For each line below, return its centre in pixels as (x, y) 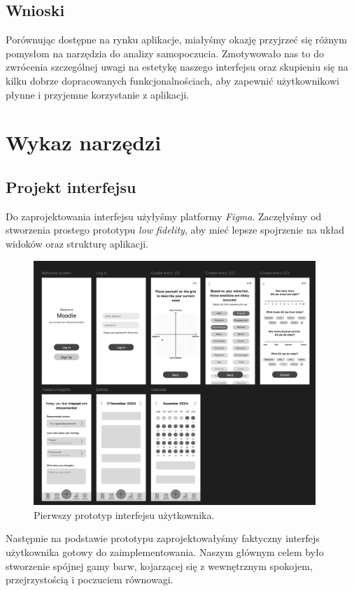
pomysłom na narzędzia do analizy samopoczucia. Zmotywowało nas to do (165, 53)
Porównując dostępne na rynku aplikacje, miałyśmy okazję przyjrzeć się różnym (176, 40)
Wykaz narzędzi (84, 142)
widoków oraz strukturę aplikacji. (77, 243)
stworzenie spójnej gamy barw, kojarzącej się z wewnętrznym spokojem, (159, 565)
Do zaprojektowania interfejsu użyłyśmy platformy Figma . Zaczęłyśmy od (164, 216)
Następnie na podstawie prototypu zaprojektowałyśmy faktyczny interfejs (163, 538)
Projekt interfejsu (71, 186)
